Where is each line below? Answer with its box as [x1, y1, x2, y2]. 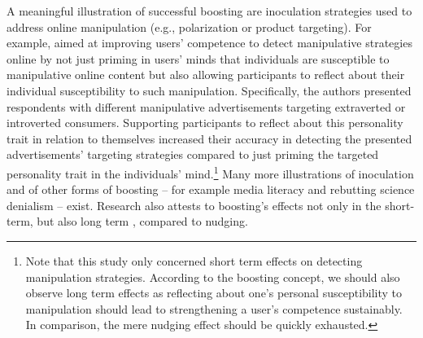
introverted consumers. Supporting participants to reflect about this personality [7, 114, 403, 131]
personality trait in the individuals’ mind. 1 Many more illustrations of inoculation [7, 162, 414, 182]
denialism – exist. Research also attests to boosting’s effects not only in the [7, 196, 382, 213]
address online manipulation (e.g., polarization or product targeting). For [7, 18, 372, 35]
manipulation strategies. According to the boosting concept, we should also [25, 268, 400, 285]
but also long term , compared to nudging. [37, 213, 248, 230]
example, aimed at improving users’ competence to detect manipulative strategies [7, 34, 412, 51]
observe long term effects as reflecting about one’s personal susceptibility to [25, 284, 403, 301]
